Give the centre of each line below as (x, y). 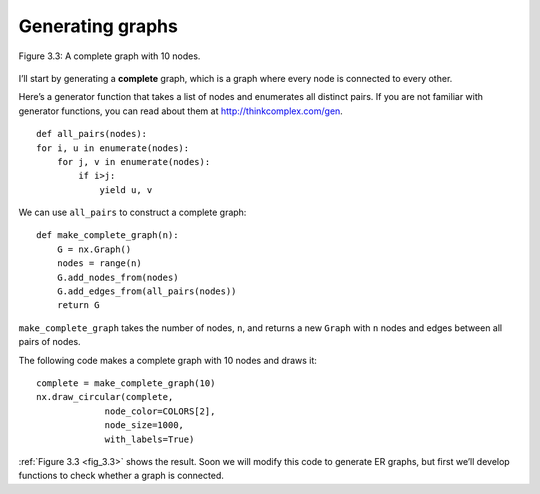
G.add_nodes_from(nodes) (117, 277)
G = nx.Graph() (94, 249)
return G (78, 305)
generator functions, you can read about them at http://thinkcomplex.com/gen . (181, 111)
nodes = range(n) (99, 263)
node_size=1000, (144, 425)
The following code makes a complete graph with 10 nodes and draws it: (167, 360)
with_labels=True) (149, 439)
